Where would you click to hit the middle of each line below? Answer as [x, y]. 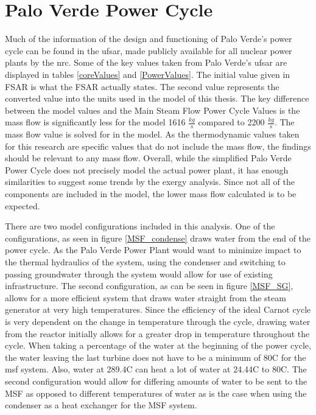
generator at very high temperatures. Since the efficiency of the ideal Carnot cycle [158, 309]
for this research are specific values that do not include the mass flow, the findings [158, 146]
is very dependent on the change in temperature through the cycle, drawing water [158, 322]
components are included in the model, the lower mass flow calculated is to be [151, 194]
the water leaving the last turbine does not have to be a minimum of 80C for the [156, 357]
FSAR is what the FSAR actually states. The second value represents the [142, 86]
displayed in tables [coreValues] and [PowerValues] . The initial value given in [148, 74]
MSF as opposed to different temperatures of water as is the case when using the [156, 393]
